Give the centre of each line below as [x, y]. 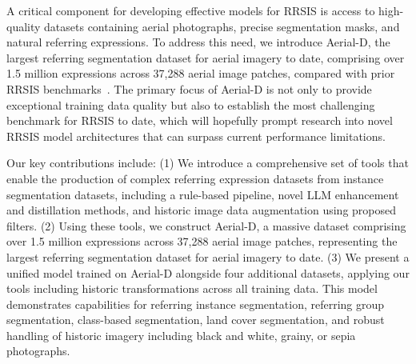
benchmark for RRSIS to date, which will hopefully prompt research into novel [200, 120]
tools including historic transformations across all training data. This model [192, 288]
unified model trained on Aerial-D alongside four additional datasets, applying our [208, 272]
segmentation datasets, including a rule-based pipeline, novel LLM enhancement [203, 194]
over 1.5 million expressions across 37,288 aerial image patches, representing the [202, 241]
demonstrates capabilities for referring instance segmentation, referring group [196, 304]
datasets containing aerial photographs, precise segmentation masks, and [222, 26]
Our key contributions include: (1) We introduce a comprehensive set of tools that [208, 163]
